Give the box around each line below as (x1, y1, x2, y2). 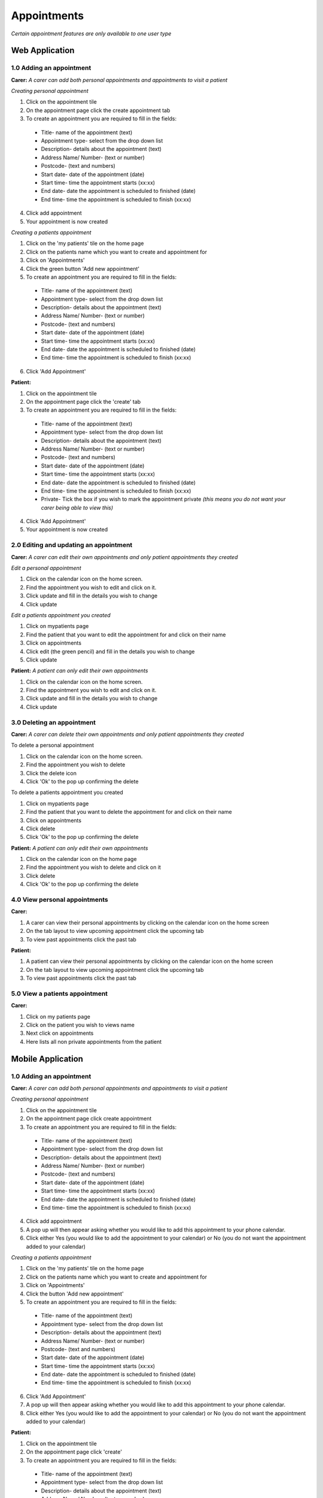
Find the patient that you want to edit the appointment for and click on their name (26, 631, 226, 638)
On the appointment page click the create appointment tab (26, 107, 170, 114)
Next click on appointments (26, 1029, 94, 1037)
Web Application (11, 46, 75, 56)
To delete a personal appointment (11, 742, 95, 749)
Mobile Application (11, 1053, 84, 1064)
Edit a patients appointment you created (11, 611, 111, 618)
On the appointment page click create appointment (26, 1115, 152, 1122)
